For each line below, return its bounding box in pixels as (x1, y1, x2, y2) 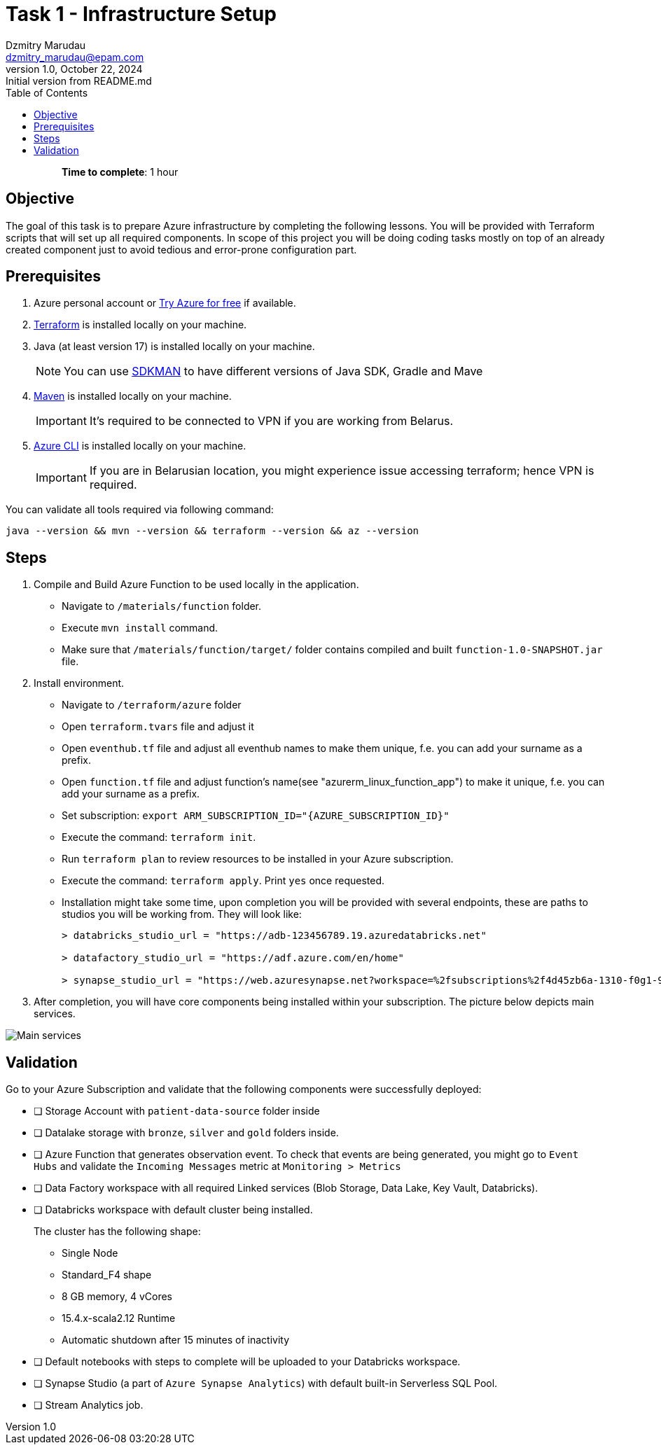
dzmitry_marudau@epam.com (6, 50, 144, 63)
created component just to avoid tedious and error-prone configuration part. (6, 243, 357, 256)
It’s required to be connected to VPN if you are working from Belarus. (89, 414, 453, 428)
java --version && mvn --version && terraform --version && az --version (6, 525, 419, 537)
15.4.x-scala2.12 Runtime (62, 1312, 176, 1325)
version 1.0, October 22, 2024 (6, 62, 143, 75)
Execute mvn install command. (62, 622, 218, 634)
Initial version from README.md (6, 74, 152, 87)
